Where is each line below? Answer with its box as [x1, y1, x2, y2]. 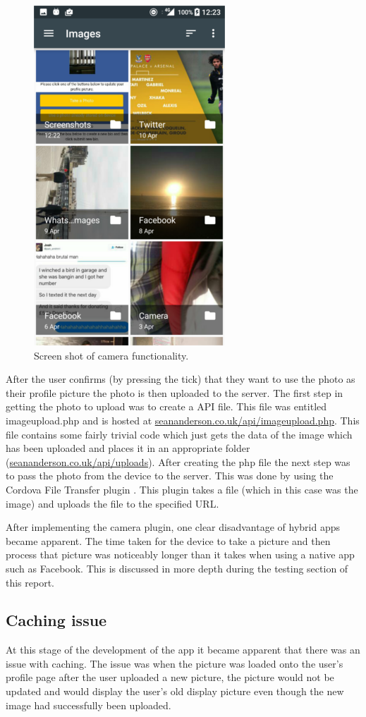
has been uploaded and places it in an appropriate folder [6, 441, 250, 455]
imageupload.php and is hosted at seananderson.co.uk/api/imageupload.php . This [6, 412, 360, 427]
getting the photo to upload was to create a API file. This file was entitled [6, 399, 327, 414]
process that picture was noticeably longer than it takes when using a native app [6, 547, 355, 562]
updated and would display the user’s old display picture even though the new [6, 684, 344, 699]
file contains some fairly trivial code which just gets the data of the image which [6, 427, 353, 441]
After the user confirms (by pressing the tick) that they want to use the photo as [6, 372, 355, 386]
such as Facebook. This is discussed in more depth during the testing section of [6, 560, 348, 575]
